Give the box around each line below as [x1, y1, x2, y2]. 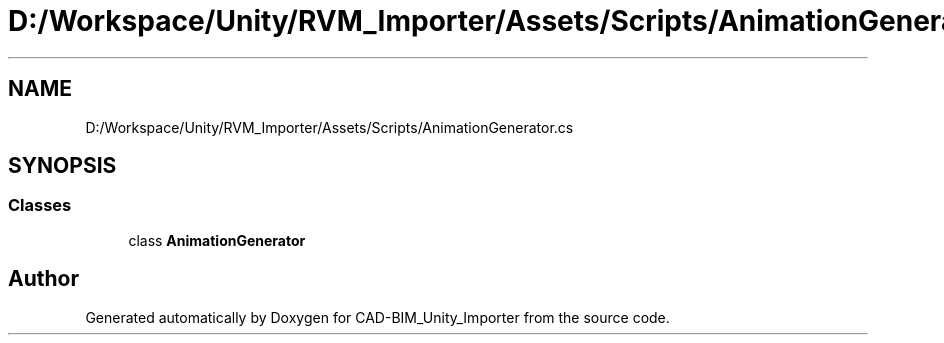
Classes [8, 195, 72, 216]
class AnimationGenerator [128, 231, 306, 249]
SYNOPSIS [8, 153, 117, 179]
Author [8, 266, 79, 292]
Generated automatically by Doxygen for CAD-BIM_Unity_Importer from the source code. [85, 308, 670, 326]
